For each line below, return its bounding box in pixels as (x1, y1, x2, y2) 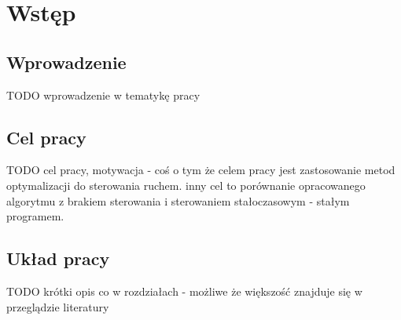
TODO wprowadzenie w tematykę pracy (6, 86, 200, 103)
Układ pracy (6, 246, 110, 271)
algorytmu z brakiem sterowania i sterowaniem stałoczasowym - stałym (6, 192, 350, 209)
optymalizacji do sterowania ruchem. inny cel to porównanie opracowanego (6, 176, 366, 193)
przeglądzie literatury (6, 298, 109, 315)
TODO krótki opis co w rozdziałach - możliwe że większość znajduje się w (6, 282, 362, 299)
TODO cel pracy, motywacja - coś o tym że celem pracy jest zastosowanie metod (6, 162, 395, 178)
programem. (6, 208, 64, 224)
